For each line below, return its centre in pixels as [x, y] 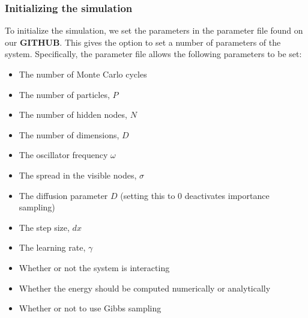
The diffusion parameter [63, 195]
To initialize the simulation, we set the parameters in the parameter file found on [154, 30]
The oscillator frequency [63, 155]
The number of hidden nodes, [73, 115]
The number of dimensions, [69, 134]
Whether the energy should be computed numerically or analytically [145, 288]
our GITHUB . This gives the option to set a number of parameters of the [143, 42]
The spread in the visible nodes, [78, 175]
